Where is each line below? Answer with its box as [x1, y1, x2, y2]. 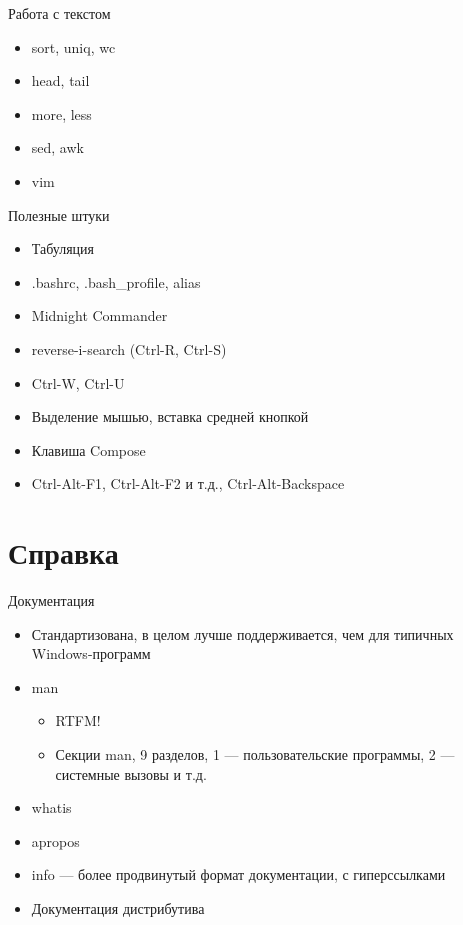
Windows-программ [31, 643, 151, 664]
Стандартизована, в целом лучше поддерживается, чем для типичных [31, 623, 454, 644]
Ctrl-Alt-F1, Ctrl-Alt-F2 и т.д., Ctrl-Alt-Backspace [31, 473, 345, 494]
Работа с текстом [8, 3, 111, 23]
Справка [8, 532, 119, 573]
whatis [31, 797, 72, 818]
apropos [31, 830, 80, 851]
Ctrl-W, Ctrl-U [31, 372, 125, 393]
